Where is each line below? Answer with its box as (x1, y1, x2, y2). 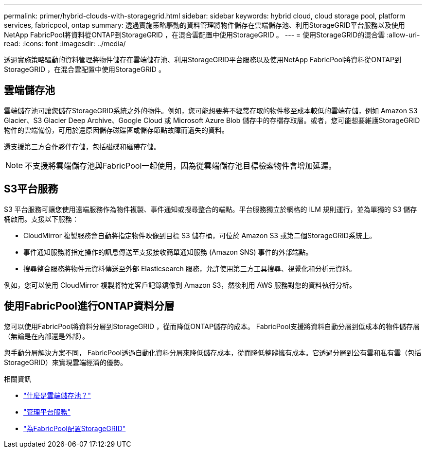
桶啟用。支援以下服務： (4, 214, 79, 223)
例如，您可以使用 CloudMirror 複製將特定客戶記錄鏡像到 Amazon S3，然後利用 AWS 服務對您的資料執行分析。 (4, 280, 356, 289)
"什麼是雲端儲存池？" (23, 391, 91, 400)
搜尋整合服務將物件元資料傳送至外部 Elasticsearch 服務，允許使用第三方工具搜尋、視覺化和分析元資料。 (23, 264, 356, 273)
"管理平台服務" (23, 407, 71, 416)
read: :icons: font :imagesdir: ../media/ (4, 39, 126, 48)
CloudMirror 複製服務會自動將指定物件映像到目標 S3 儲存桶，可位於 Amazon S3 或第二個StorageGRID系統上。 (23, 231, 376, 240)
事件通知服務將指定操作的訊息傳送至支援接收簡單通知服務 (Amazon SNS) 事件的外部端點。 (23, 247, 313, 256)
